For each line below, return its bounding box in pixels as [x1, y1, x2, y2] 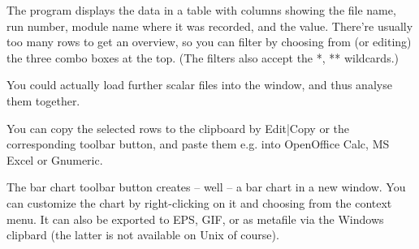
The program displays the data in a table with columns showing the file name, [6, 2, 396, 18]
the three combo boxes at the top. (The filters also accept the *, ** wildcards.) [6, 49, 399, 66]
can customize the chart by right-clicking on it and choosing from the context [6, 194, 392, 211]
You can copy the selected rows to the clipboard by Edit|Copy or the [6, 119, 350, 136]
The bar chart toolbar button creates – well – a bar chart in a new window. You [6, 178, 406, 195]
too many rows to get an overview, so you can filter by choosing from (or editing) [6, 33, 412, 50]
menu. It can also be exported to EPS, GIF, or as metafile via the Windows [6, 210, 384, 227]
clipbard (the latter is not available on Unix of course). [6, 226, 279, 243]
